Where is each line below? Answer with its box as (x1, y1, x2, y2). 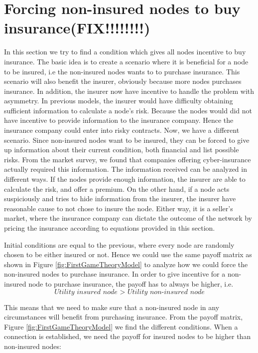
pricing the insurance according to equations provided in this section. (4, 223, 215, 233)
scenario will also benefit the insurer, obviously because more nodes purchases (4, 76, 242, 86)
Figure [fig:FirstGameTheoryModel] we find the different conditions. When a (4, 321, 238, 332)
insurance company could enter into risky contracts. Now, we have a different (4, 125, 240, 135)
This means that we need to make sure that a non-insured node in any (4, 302, 220, 312)
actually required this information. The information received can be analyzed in (4, 164, 247, 174)
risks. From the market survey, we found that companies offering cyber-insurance (4, 154, 251, 164)
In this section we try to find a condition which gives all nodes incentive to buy (4, 46, 246, 57)
